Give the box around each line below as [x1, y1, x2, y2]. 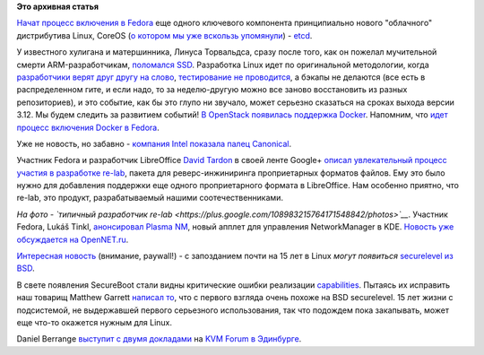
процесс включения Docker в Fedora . [16, 122, 160, 133]
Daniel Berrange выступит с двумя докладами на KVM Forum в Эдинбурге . [16, 333, 302, 344]
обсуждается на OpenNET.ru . [16, 234, 129, 245]
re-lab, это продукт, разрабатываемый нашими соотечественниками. [16, 193, 284, 203]
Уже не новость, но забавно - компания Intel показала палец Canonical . [16, 138, 291, 149]
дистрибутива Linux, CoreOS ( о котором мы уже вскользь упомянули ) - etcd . [16, 30, 313, 40]
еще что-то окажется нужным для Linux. [16, 316, 172, 327]
